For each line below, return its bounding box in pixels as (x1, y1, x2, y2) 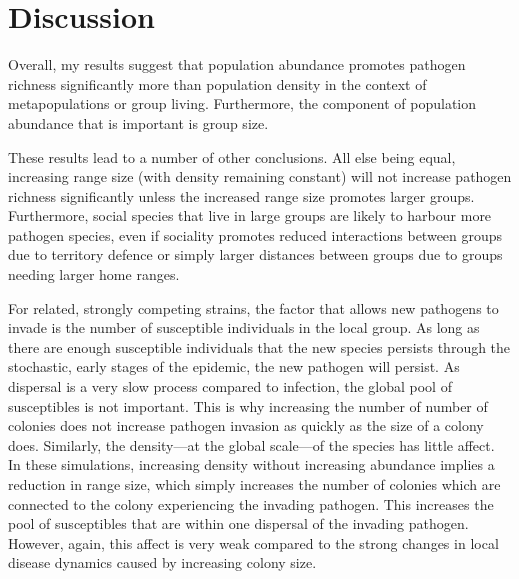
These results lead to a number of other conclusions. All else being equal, (8, 146, 456, 167)
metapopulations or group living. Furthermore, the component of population (8, 93, 477, 114)
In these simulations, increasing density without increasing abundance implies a (8, 454, 495, 475)
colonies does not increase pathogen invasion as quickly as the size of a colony (8, 415, 484, 436)
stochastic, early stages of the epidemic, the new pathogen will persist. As (8, 356, 460, 377)
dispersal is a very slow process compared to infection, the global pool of (8, 376, 452, 397)
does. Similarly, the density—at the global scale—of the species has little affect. (8, 434, 495, 455)
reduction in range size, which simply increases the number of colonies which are (8, 474, 501, 494)
